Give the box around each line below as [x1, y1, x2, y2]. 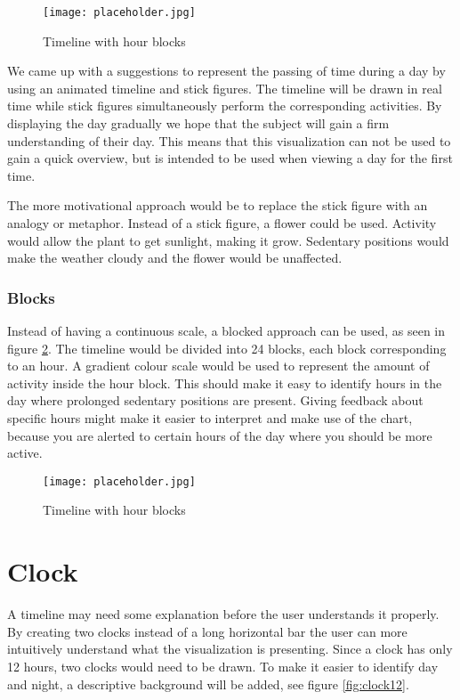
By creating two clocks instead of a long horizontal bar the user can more [7, 622, 408, 640]
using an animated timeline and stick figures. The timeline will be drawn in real [7, 78, 442, 97]
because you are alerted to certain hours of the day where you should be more [7, 426, 432, 444]
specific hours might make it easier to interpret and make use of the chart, [7, 408, 413, 427]
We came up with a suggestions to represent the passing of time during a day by [7, 61, 446, 80]
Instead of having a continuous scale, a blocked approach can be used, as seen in [7, 322, 446, 339]
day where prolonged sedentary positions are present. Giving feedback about [7, 391, 424, 410]
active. [7, 444, 43, 462]
